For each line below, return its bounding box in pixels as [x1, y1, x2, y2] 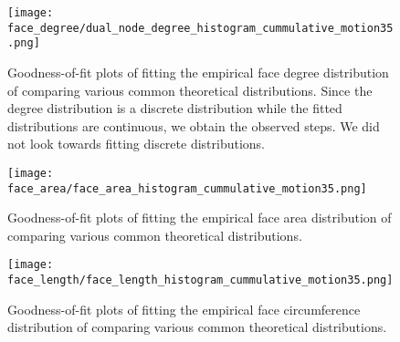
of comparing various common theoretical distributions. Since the [7, 80, 373, 99]
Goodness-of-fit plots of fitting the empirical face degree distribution [7, 62, 389, 81]
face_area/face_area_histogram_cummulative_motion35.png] [7, 181, 367, 195]
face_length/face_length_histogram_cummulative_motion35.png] [7, 274, 394, 287]
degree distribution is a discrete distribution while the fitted [7, 98, 342, 118]
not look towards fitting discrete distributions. [7, 134, 266, 153]
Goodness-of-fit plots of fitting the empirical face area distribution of [7, 208, 392, 227]
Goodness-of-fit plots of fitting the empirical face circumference [7, 299, 361, 318]
